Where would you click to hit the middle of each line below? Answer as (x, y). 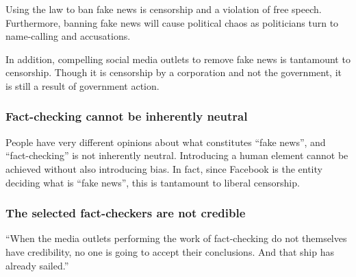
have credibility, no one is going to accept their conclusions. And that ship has (170, 251)
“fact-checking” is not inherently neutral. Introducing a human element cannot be (177, 155)
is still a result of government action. (82, 85)
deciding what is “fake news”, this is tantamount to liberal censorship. (153, 182)
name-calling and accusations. (68, 36)
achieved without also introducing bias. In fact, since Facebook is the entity (164, 168)
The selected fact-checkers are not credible (126, 213)
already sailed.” (37, 265)
